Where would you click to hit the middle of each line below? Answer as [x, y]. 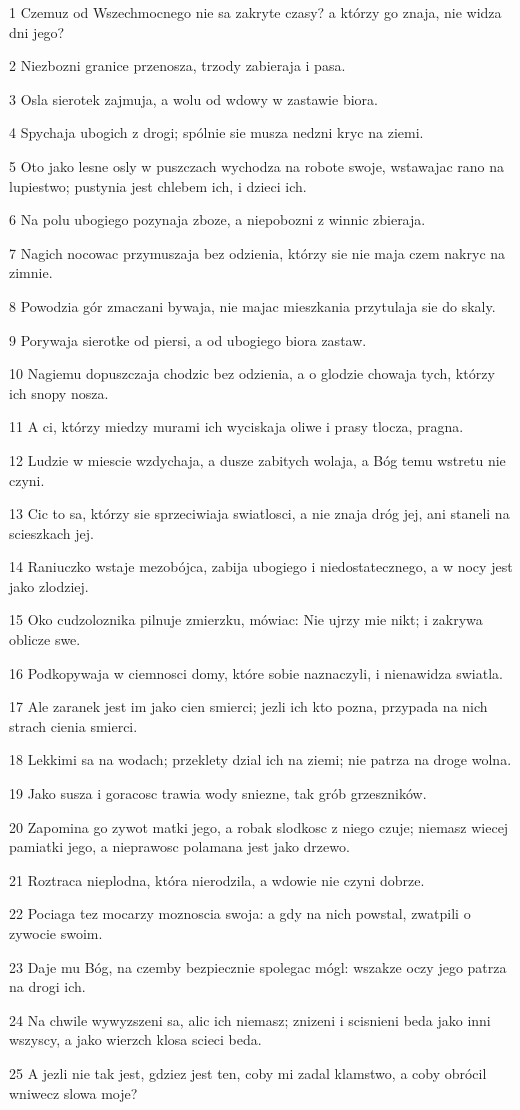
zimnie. [31, 272]
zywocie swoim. [56, 933]
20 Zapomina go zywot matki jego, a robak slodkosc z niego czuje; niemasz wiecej [259, 826]
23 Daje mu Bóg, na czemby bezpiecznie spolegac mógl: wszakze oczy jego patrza [258, 966]
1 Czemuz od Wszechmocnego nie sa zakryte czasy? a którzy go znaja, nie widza [255, 12]
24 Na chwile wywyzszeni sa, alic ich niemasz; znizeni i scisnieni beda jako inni [250, 1019]
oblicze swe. [45, 639]
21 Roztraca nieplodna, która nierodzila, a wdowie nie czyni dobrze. [217, 879]
